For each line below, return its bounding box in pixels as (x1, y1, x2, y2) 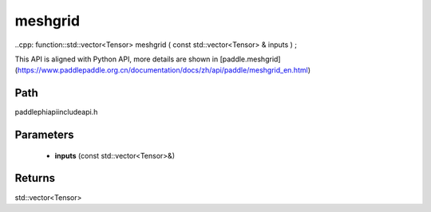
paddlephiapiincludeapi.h (14, 108, 98, 117)
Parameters (14, 128, 74, 142)
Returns (14, 171, 56, 185)
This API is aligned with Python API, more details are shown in (14, 54, 219, 64)
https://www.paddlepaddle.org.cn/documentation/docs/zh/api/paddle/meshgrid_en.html (17, 65, 309, 75)
